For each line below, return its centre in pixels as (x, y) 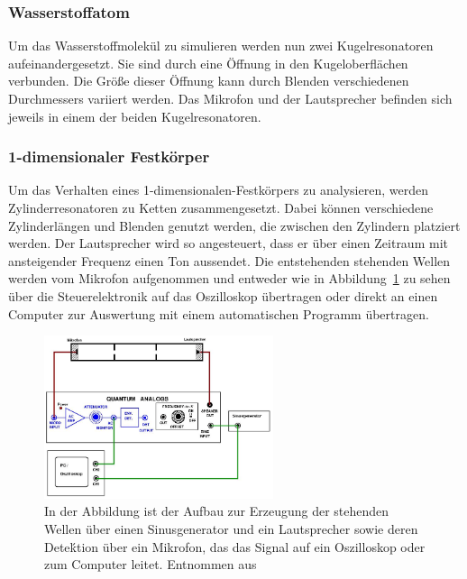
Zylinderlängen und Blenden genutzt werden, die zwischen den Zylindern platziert (234, 225)
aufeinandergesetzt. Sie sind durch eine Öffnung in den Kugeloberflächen (208, 63)
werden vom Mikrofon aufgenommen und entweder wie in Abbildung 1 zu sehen (229, 278)
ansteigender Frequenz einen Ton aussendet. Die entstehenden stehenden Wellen (229, 260)
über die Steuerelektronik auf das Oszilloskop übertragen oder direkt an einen (223, 295)
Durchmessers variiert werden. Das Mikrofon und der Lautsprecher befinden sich (230, 98)
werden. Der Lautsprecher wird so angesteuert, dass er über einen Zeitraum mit (228, 243)
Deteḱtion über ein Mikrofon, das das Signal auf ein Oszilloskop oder (235, 546)
